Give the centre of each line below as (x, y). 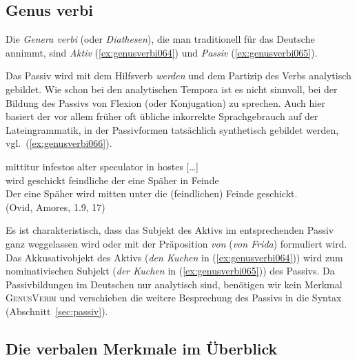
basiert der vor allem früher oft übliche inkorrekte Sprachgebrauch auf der (162, 116)
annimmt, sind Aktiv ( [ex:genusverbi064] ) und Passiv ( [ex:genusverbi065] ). (162, 52)
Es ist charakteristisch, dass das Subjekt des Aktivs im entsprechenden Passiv (170, 230)
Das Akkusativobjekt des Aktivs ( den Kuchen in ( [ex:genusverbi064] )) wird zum (174, 257)
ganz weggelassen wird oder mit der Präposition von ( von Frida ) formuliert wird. (176, 243)
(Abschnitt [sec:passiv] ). (57, 311)
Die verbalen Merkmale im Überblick (142, 348)
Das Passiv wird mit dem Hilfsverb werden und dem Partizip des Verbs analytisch (178, 76)
